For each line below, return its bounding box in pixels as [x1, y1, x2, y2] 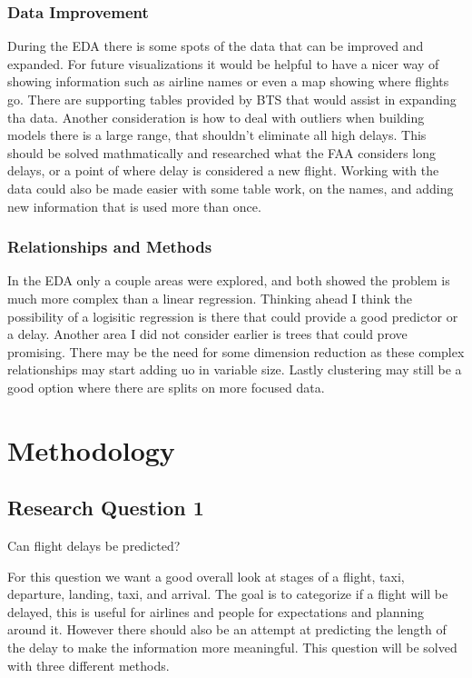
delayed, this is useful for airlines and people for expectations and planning [7, 602, 425, 621]
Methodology [7, 431, 175, 468]
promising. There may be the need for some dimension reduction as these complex [7, 342, 465, 361]
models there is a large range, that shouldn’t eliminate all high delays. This [7, 125, 427, 145]
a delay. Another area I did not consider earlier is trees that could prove [7, 324, 408, 344]
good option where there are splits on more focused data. [7, 377, 325, 396]
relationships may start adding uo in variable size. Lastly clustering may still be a [7, 360, 462, 379]
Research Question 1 [7, 494, 204, 522]
